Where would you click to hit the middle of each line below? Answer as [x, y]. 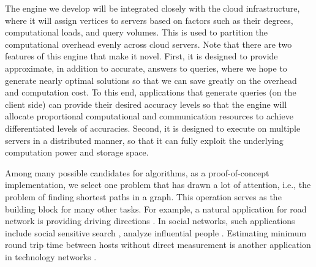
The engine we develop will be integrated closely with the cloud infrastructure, [152, 8]
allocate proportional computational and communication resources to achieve [149, 116]
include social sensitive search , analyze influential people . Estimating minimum [156, 232]
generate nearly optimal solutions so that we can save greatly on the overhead [151, 80]
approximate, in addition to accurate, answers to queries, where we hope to [146, 68]
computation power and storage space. [77, 152]
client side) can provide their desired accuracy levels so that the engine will [146, 104]
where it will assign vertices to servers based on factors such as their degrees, [149, 20]
